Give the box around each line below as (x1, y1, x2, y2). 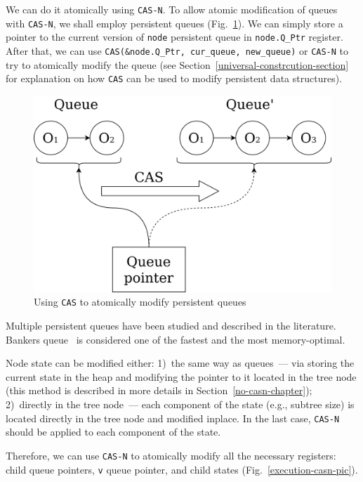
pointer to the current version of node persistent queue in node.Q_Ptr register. (6, 30, 343, 44)
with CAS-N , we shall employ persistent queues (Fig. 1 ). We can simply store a (6, 15, 343, 30)
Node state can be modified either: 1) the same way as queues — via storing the (6, 356, 355, 370)
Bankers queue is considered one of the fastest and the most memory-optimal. (6, 332, 345, 346)
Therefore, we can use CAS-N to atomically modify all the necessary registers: (6, 448, 336, 462)
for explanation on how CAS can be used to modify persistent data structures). (6, 71, 343, 86)
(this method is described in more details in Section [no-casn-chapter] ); (6, 383, 312, 398)
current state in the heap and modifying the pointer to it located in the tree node (6, 369, 357, 384)
